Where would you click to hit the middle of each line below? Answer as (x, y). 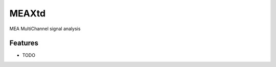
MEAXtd (28, 13)
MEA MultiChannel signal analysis (45, 29)
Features (24, 43)
